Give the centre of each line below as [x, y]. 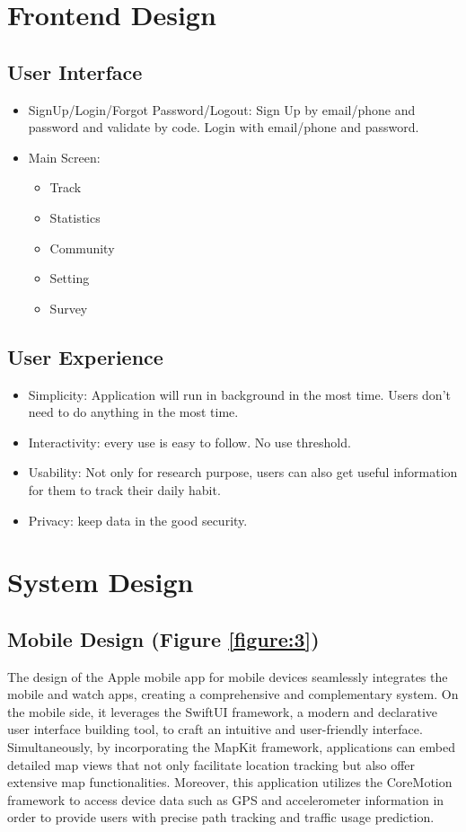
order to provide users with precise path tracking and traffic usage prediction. [221, 817]
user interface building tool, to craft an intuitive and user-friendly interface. [215, 729]
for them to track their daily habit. [124, 489]
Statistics [75, 217]
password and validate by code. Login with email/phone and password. [224, 127]
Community [82, 248]
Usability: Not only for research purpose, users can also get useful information [243, 472]
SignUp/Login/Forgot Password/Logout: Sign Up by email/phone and [222, 109]
